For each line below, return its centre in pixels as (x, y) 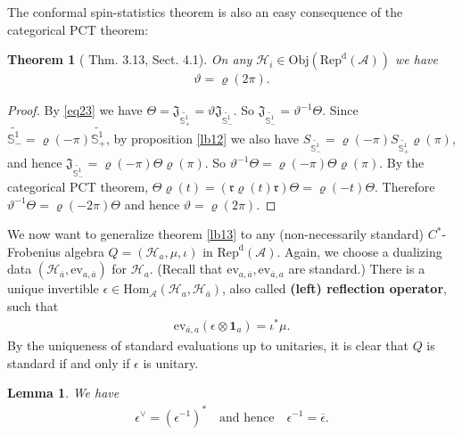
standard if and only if (69, 362)
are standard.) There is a (357, 269)
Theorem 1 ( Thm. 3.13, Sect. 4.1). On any (130, 59)
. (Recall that (186, 269)
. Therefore (405, 187)
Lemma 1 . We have (63, 393)
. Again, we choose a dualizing (359, 251)
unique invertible (53, 288)
